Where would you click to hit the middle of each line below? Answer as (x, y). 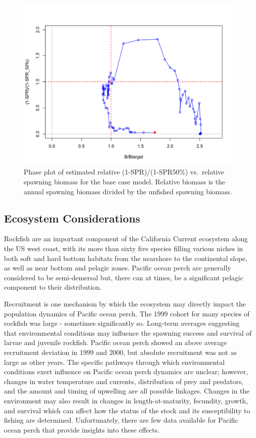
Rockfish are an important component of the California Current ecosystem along (126, 239)
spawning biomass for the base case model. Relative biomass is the (125, 182)
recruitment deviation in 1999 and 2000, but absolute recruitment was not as (120, 352)
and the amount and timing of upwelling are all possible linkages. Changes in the (127, 391)
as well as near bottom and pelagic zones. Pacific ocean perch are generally (118, 268)
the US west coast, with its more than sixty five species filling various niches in (124, 248)
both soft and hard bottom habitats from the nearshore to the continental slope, (126, 258)
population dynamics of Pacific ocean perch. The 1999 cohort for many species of (127, 313)
